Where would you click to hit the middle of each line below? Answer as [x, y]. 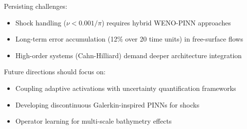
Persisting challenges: [36, 6]
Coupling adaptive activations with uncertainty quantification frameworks [126, 88]
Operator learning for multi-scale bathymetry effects [93, 121]
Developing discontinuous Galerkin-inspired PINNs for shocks [107, 104]
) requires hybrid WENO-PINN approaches [166, 22]
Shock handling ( [41, 22]
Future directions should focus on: [55, 72]
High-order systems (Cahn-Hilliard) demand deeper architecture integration [129, 55]
